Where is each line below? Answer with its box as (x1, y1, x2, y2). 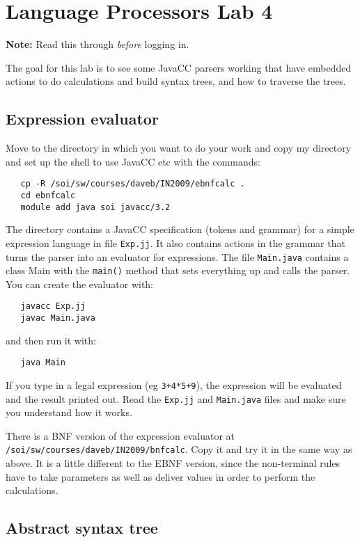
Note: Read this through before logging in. (6, 37, 189, 51)
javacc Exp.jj (20, 301, 86, 312)
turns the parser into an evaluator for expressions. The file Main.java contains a (6, 249, 349, 264)
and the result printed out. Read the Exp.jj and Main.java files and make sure (6, 391, 346, 406)
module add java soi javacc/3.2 (20, 202, 171, 212)
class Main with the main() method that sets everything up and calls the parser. (6, 263, 350, 278)
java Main (20, 358, 65, 368)
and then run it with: (6, 333, 96, 347)
